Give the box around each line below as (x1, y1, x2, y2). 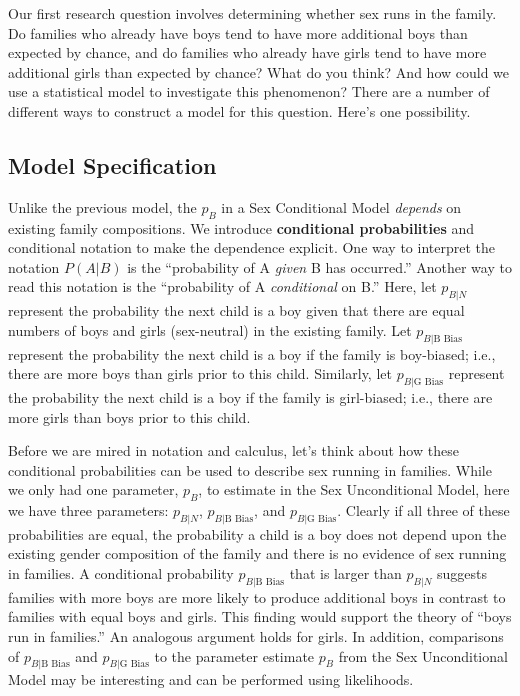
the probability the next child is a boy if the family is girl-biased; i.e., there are (8, 386, 493, 407)
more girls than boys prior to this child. (8, 406, 251, 427)
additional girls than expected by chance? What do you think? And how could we (8, 61, 510, 82)
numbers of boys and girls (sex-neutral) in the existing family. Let (8, 319, 412, 340)
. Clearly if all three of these (337, 500, 510, 521)
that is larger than (289, 563, 402, 584)
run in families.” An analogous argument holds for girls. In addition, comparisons (8, 626, 504, 647)
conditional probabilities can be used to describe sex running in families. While (8, 459, 492, 480)
